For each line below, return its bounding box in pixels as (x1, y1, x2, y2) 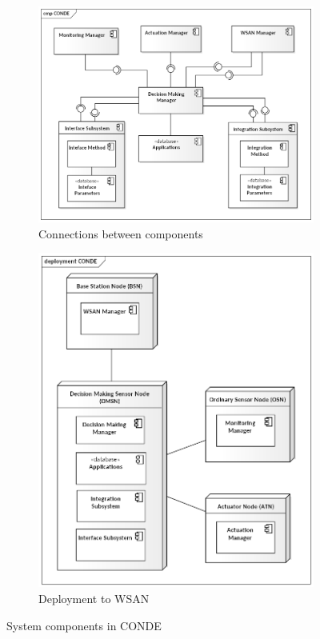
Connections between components (38, 225, 203, 242)
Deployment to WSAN (38, 590, 150, 607)
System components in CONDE (6, 617, 162, 633)
